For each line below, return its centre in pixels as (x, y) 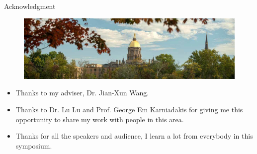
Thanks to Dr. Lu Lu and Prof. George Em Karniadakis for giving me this (129, 109)
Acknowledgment (30, 6)
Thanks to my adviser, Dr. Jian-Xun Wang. (82, 93)
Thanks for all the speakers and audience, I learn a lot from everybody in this (134, 136)
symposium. (34, 145)
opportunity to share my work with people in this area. (100, 119)
